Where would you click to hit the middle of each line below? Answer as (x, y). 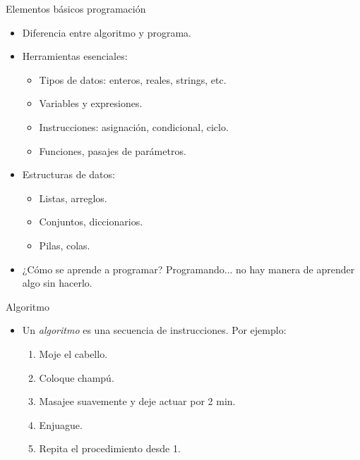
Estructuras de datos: (68, 174)
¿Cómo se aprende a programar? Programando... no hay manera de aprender (188, 269)
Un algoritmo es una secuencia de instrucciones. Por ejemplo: (154, 330)
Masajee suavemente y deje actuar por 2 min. (137, 401)
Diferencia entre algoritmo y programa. (107, 32)
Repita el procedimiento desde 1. (110, 448)
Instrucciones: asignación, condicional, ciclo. (134, 126)
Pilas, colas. (65, 245)
